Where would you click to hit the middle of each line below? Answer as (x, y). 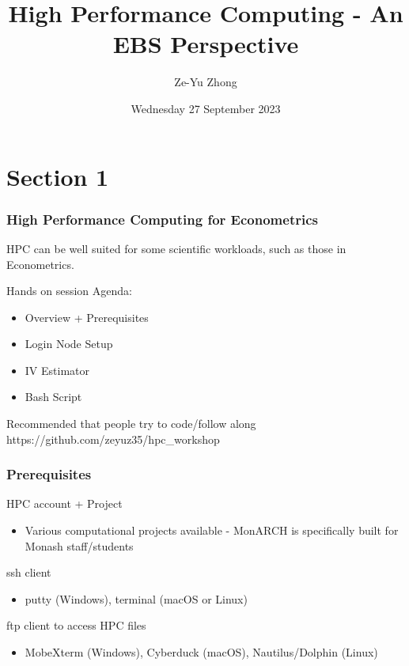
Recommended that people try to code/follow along (131, 424)
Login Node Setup (69, 344)
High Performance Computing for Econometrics (162, 219)
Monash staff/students (79, 545)
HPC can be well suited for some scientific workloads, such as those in (176, 248)
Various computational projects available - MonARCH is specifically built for (212, 530)
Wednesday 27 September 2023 (206, 108)
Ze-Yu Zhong (206, 82)
